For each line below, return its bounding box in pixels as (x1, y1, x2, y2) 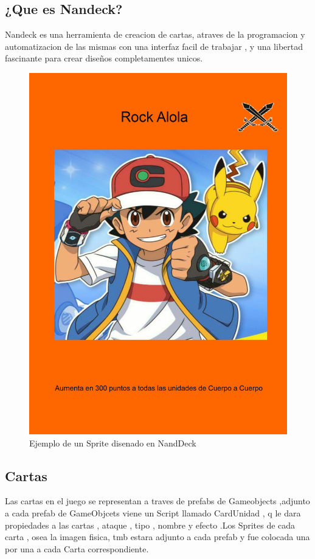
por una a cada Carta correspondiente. (5, 542, 149, 555)
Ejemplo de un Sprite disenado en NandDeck (29, 436, 196, 449)
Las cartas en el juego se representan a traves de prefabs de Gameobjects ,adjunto (5, 495, 310, 507)
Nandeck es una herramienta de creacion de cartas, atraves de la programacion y (5, 28, 305, 41)
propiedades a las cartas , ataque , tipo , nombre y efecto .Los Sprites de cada (5, 518, 296, 531)
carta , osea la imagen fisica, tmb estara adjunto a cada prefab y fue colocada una (5, 530, 310, 543)
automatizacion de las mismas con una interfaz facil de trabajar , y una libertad (5, 40, 303, 52)
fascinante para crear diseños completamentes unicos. (5, 52, 203, 64)
